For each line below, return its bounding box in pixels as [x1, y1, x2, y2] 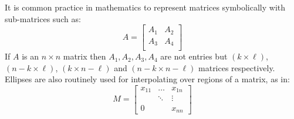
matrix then [63, 50, 106, 62]
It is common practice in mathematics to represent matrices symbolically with [5, 1, 286, 13]
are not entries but [160, 50, 228, 62]
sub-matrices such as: [5, 12, 81, 24]
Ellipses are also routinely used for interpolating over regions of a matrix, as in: [5, 73, 290, 85]
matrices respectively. [198, 61, 275, 73]
